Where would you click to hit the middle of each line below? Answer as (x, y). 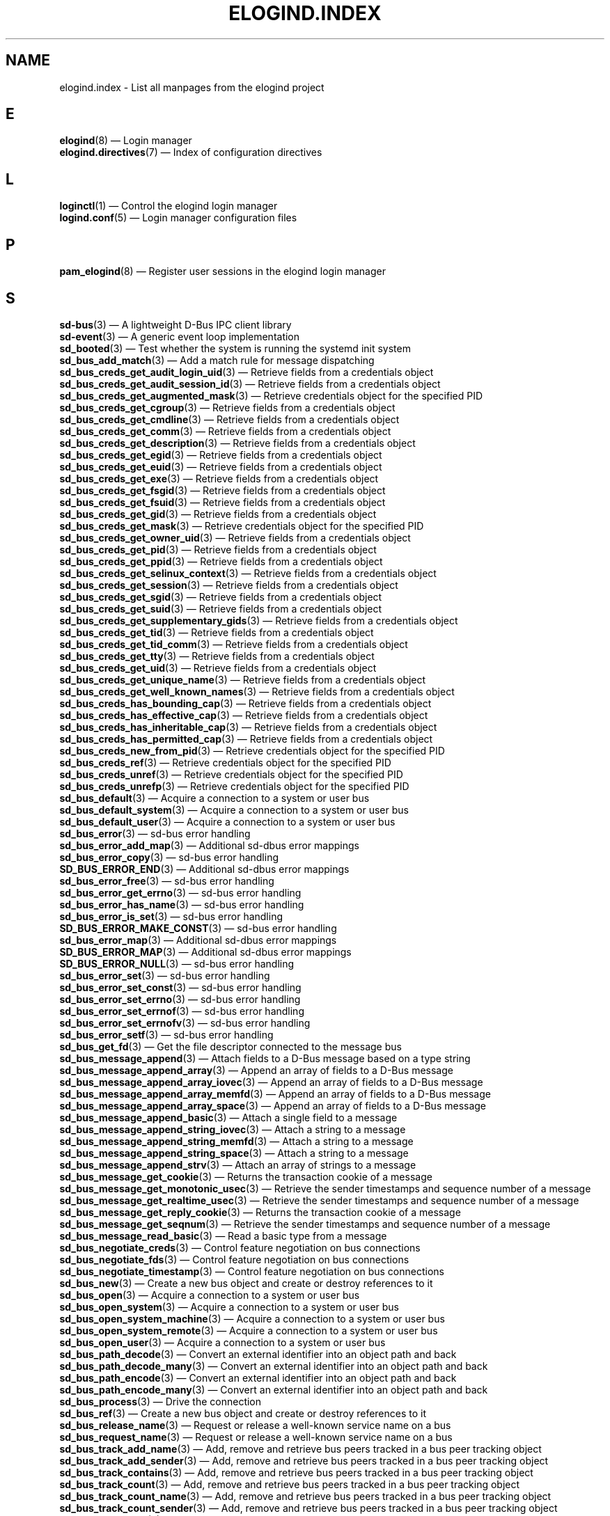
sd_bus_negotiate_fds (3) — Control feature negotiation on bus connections (234, 1259)
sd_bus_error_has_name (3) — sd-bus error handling (182, 904)
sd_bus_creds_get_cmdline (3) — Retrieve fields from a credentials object (229, 419)
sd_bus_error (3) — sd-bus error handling (155, 833)
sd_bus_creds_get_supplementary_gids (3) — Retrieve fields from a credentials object (259, 620)
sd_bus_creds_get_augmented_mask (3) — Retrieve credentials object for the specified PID (271, 395)
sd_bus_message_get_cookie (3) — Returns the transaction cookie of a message (246, 1176)
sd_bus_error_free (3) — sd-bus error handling (167, 881)
